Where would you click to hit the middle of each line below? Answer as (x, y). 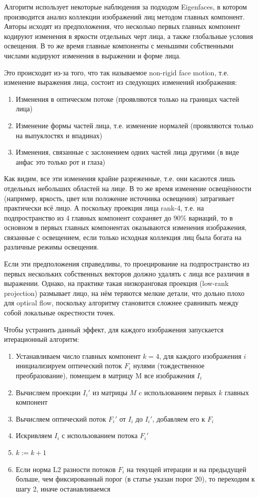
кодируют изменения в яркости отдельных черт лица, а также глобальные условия (129, 36)
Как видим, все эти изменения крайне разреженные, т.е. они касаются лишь (120, 178)
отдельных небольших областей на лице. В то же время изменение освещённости (128, 188)
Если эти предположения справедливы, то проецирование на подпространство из (127, 264)
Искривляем (34, 435)
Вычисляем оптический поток (61, 418)
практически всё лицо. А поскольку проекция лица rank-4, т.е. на (104, 208)
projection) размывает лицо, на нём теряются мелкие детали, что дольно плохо (124, 293)
